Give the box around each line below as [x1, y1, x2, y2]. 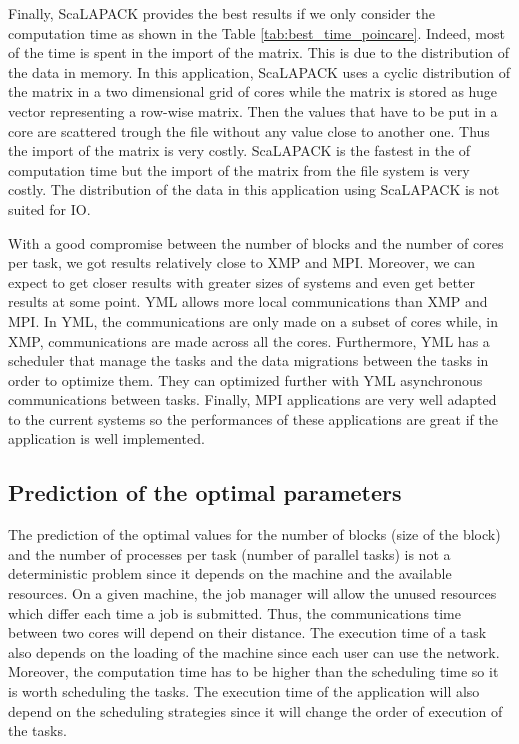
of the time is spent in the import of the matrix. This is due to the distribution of [8, 42, 510, 63]
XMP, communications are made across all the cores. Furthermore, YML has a [8, 330, 490, 351]
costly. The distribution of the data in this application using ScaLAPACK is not [8, 179, 500, 200]
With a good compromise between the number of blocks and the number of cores [8, 232, 504, 253]
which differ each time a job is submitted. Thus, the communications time [8, 602, 461, 623]
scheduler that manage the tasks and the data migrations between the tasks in [8, 350, 489, 371]
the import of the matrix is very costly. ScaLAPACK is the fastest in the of [8, 140, 471, 161]
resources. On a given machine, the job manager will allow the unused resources [8, 583, 497, 604]
